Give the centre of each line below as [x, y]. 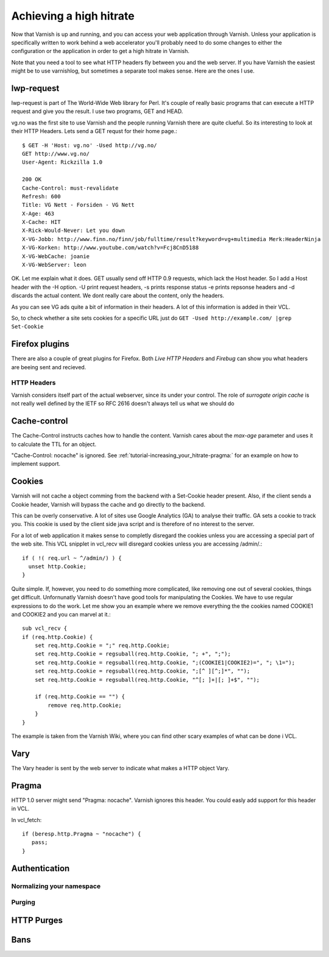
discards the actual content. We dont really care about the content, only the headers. [118, 295]
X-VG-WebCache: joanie [56, 256]
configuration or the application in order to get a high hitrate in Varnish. [101, 51]
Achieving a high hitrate [73, 16]
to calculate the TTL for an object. [54, 444]
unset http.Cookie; [57, 566]
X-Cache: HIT [41, 222]
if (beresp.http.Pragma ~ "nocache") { [82, 834]
